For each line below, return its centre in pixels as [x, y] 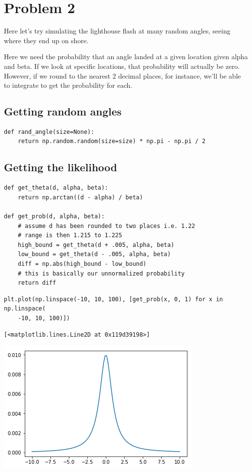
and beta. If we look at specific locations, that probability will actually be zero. [122, 66]
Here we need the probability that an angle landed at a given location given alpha [126, 57]
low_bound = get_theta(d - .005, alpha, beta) [94, 254]
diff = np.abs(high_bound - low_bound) [82, 264]
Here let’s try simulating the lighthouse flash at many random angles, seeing [117, 31]
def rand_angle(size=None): [49, 132]
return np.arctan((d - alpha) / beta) [80, 197]
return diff [37, 283]
